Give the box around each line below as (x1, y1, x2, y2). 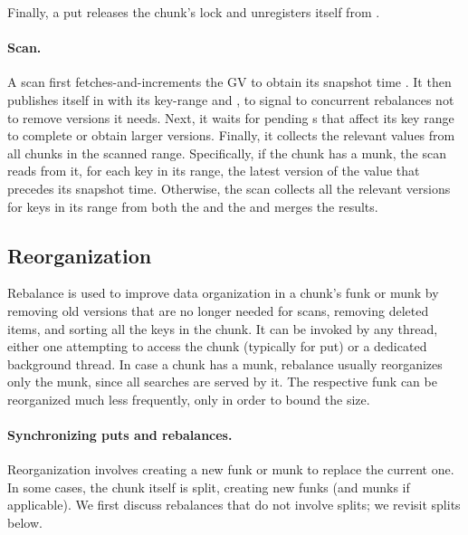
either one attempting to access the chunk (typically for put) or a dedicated (7, 337, 427, 356)
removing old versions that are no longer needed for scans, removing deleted (7, 301, 429, 320)
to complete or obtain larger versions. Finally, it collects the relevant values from (7, 126, 455, 145)
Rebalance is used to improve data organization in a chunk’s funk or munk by (7, 283, 439, 302)
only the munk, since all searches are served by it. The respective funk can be (7, 372, 437, 391)
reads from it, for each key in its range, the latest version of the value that (7, 161, 420, 180)
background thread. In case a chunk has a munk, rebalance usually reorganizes (7, 354, 443, 373)
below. (7, 513, 43, 532)
